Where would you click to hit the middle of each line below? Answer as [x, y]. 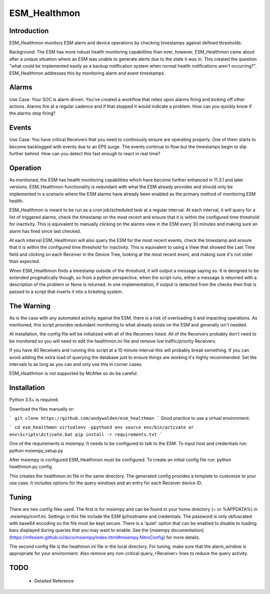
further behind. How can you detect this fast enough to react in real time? [85, 154]
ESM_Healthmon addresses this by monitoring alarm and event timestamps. [87, 73]
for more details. [183, 537]
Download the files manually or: [42, 409]
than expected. [25, 261]
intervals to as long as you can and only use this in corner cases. [76, 364]
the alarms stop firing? [32, 113]
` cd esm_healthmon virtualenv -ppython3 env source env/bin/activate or [102, 427]
